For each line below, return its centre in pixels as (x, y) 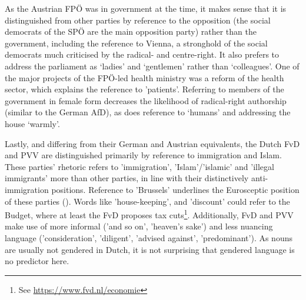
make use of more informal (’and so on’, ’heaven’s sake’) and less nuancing (139, 226)
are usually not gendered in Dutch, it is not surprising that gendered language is (150, 249)
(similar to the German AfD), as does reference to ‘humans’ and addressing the (148, 112)
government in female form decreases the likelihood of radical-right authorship (146, 100)
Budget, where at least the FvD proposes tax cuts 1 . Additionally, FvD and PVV (149, 214)
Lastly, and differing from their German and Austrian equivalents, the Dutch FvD (152, 143)
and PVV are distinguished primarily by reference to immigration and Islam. (143, 155)
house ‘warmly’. (32, 123)
